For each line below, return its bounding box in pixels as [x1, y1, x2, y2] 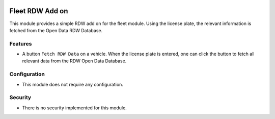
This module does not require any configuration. [22, 81, 123, 87]
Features [9, 40, 32, 47]
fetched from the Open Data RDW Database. [9, 27, 103, 33]
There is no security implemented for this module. [22, 105, 127, 111]
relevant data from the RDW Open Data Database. [22, 58, 127, 64]
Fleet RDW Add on [9, 7, 68, 15]
